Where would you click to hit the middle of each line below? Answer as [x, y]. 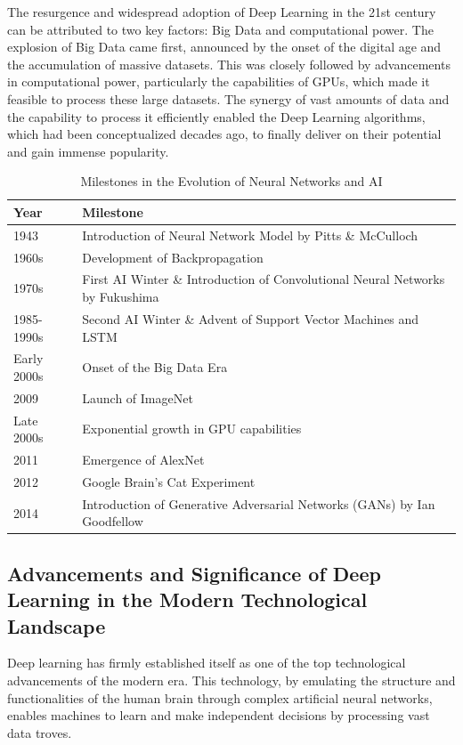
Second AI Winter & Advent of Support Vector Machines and [251, 318]
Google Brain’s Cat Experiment [169, 481]
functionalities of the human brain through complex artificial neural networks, [220, 697]
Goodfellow [113, 521]
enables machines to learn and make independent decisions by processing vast [219, 715]
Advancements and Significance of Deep [194, 573]
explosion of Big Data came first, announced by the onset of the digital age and [224, 47]
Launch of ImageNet [138, 397]
